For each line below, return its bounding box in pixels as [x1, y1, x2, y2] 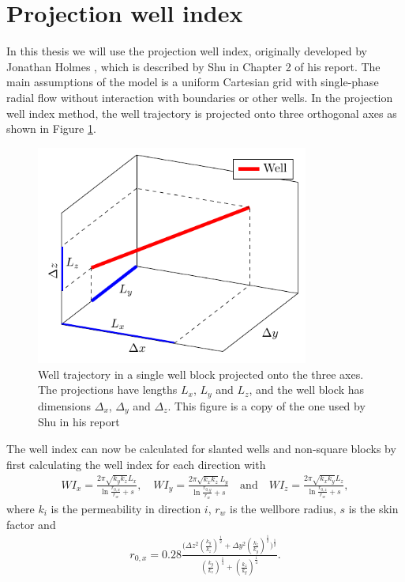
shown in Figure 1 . [6, 120, 96, 137]
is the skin [348, 500, 399, 516]
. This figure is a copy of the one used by [167, 397, 366, 414]
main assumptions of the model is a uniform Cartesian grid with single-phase [6, 74, 379, 90]
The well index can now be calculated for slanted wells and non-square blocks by [6, 440, 396, 456]
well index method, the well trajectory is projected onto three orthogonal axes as [6, 104, 397, 121]
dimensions [38, 397, 92, 414]
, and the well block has [249, 381, 364, 398]
